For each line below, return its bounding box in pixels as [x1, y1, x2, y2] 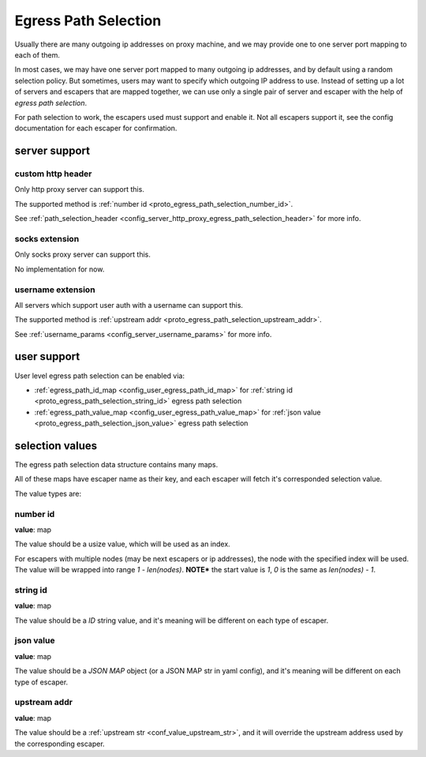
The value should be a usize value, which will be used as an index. [14, 539, 230, 549]
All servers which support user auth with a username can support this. [14, 300, 244, 309]
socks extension [14, 233, 80, 244]
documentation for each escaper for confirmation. [14, 123, 177, 133]
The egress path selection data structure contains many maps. [14, 460, 219, 470]
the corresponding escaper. [14, 739, 106, 748]
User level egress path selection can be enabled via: [14, 371, 185, 380]
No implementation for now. [14, 264, 105, 274]
